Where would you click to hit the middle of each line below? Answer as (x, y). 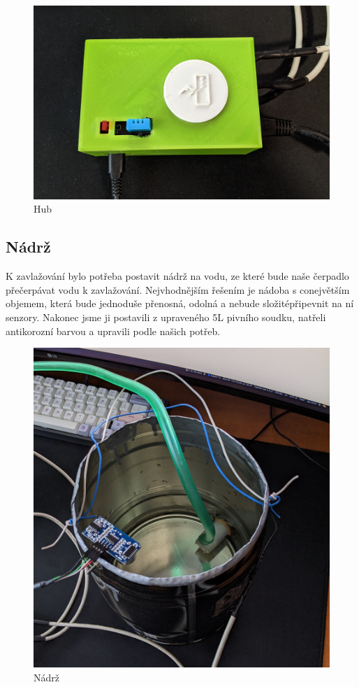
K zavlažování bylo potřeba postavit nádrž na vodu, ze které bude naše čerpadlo (177, 276)
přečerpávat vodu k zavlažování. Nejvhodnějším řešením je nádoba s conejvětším (178, 289)
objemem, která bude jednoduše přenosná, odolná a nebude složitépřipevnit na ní (180, 303)
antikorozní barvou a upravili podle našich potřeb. (113, 331)
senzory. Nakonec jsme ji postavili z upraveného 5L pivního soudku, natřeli (166, 317)
